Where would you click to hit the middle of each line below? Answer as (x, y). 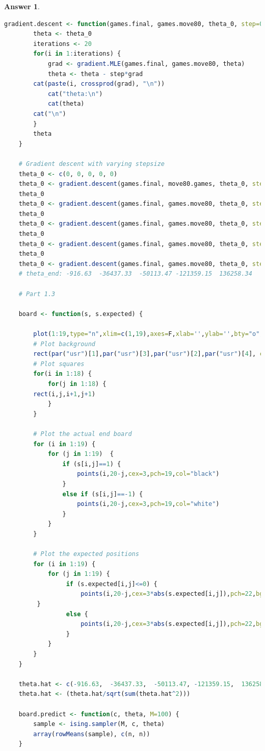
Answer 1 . (22, 6)
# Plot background (64, 344)
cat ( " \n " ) (50, 114)
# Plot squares (59, 364)
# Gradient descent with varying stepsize (91, 164)
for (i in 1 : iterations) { (77, 54)
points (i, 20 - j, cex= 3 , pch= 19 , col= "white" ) (148, 504)
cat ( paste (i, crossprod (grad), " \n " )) (99, 84)
